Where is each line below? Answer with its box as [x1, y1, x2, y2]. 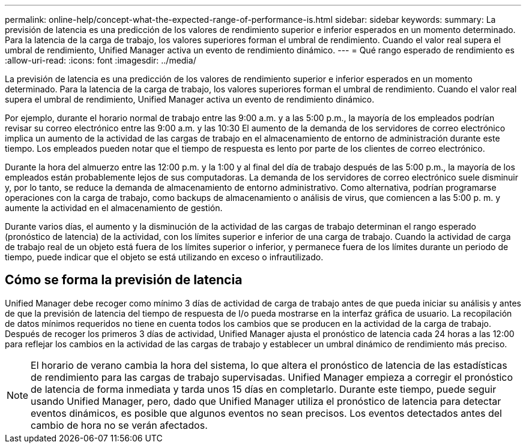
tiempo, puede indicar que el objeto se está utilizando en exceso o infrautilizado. [5, 252, 324, 262]
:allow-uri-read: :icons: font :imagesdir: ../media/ [5, 55, 196, 65]
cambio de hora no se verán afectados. [31, 419, 208, 431]
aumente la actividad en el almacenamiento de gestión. [5, 203, 223, 213]
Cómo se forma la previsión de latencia [5, 272, 243, 288]
